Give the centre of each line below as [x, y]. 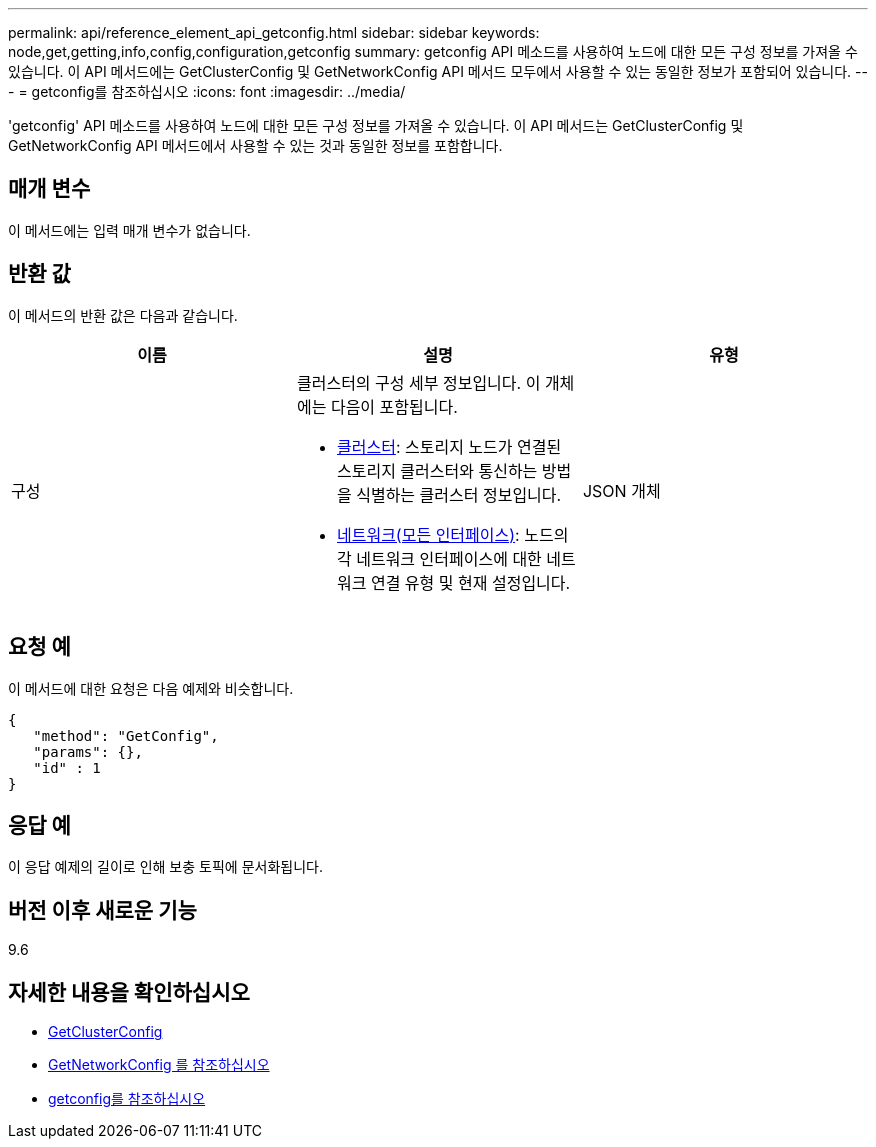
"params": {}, [88, 751]
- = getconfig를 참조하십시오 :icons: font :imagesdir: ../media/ [207, 91]
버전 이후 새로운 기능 [102, 910]
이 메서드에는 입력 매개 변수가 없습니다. [129, 230]
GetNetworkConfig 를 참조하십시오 [159, 1065]
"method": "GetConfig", [126, 735]
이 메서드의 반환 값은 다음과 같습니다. [123, 315]
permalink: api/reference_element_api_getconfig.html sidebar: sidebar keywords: [274, 32]
